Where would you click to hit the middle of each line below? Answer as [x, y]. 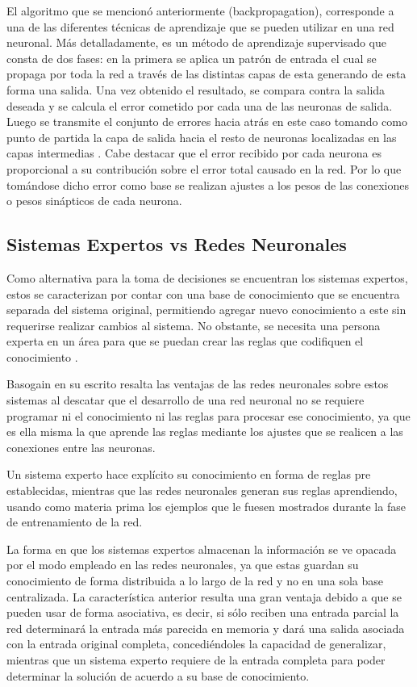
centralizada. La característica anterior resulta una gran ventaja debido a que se [204, 596]
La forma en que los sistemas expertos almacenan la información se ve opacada [202, 549]
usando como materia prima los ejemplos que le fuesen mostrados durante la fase [206, 506]
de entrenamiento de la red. [75, 522]
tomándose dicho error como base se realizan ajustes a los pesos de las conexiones [208, 184]
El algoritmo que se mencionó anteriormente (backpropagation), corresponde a [200, 10]
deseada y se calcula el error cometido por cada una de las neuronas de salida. [200, 105]
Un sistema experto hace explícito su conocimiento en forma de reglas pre [189, 474]
